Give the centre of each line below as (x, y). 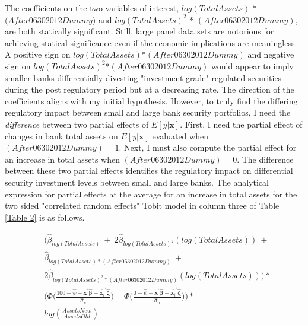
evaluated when (180, 136)
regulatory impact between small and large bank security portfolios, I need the (148, 112)
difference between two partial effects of (77, 124)
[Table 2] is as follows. (45, 217)
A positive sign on (38, 54)
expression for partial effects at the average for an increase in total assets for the (151, 194)
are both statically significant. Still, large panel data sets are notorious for (139, 31)
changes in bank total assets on (61, 136)
